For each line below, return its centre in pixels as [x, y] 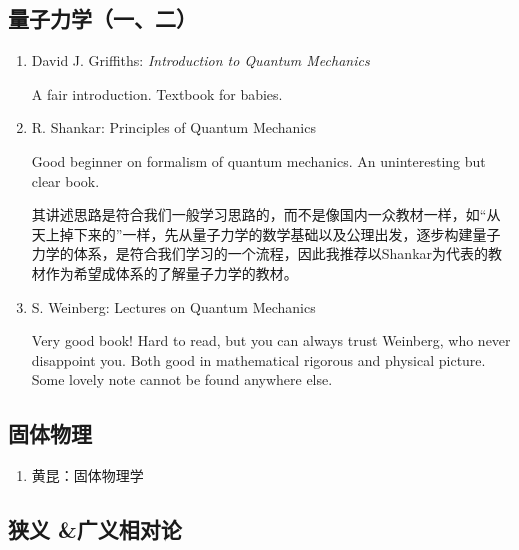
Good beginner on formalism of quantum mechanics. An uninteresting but [258, 160]
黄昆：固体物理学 [87, 475]
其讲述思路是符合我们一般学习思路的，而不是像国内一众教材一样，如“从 [266, 214]
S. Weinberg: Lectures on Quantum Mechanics [173, 306]
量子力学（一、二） [102, 18]
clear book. [65, 180]
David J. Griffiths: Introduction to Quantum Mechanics [200, 60]
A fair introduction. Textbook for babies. [157, 93]
